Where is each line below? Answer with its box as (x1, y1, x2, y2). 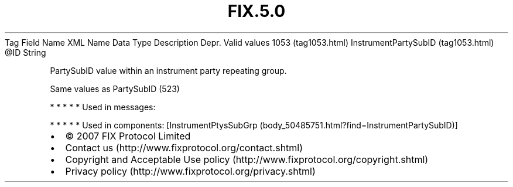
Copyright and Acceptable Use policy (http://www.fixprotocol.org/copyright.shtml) (65, 153, 429, 165)
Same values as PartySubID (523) (50, 83, 180, 94)
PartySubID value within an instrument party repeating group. (50, 65, 287, 76)
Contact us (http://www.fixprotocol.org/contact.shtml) (65, 141, 303, 154)
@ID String (5, 47, 46, 57)
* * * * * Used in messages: (50, 101, 156, 112)
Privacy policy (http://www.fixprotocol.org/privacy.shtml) (65, 165, 316, 177)
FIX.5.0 (227, 1, 286, 21)
